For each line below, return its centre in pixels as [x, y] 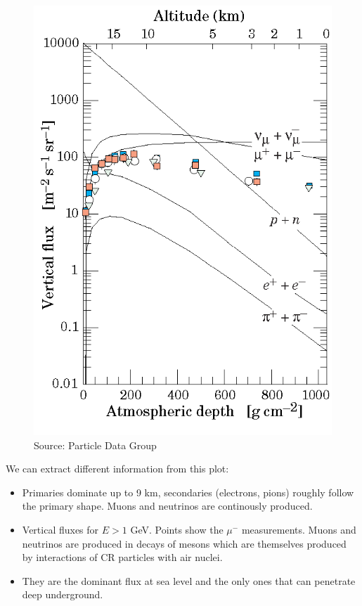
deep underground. [63, 594]
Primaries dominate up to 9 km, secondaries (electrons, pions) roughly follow [188, 492]
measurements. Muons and [299, 529]
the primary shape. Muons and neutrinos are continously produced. [167, 506]
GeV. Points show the [177, 529]
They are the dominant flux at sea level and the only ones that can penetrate [189, 580]
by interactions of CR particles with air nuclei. [122, 557]
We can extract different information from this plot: [117, 469]
